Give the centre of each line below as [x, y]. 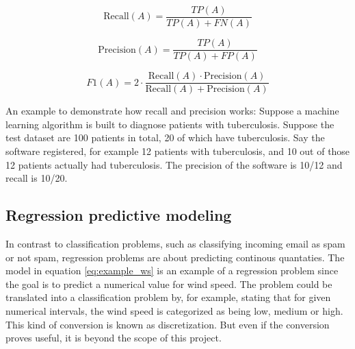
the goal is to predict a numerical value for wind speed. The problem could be [169, 284]
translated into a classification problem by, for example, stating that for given [168, 297]
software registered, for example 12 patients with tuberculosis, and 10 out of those [178, 151]
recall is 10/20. [37, 178]
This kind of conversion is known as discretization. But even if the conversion [168, 324]
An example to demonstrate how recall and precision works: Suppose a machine [172, 111]
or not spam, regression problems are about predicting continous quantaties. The [175, 257]
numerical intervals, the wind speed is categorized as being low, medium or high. [174, 310]
